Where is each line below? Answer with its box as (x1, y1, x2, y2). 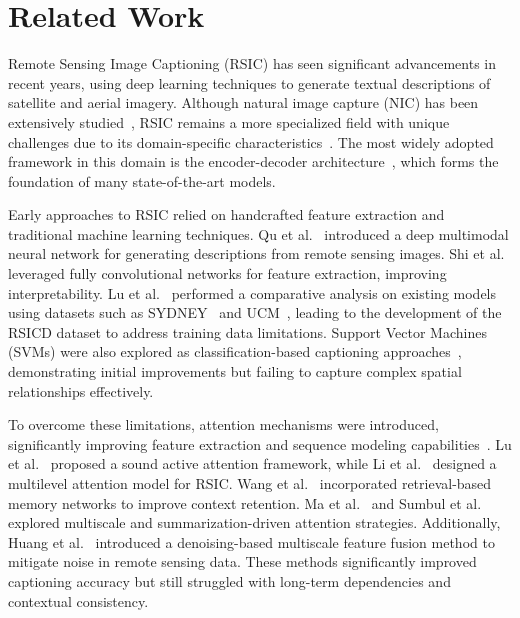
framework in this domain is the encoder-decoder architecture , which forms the (8, 151, 499, 172)
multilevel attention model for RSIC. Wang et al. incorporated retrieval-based (8, 473, 492, 493)
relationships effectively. (8, 380, 154, 401)
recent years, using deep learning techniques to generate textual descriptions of (8, 72, 491, 93)
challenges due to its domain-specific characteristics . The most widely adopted (8, 131, 494, 152)
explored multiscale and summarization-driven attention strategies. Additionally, (8, 512, 501, 533)
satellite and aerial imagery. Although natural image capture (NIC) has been (8, 92, 479, 113)
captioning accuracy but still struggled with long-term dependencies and (8, 570, 451, 591)
